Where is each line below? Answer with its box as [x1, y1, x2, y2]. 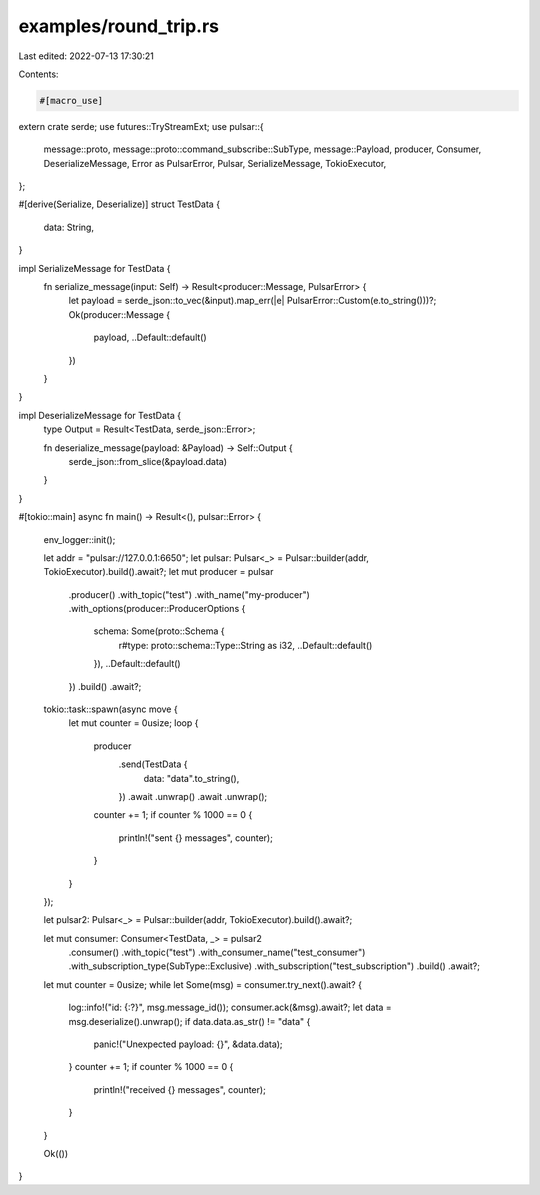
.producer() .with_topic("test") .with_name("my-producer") [68, 588, 310, 600]
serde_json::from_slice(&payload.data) [68, 455, 228, 467]
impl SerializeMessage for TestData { [18, 262, 171, 274]
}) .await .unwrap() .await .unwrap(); [118, 790, 268, 802]
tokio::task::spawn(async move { [43, 703, 179, 715]
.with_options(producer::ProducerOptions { [68, 603, 246, 615]
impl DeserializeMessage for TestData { [18, 409, 182, 421]
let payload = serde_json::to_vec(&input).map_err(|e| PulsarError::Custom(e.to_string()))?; [68, 295, 437, 307]
